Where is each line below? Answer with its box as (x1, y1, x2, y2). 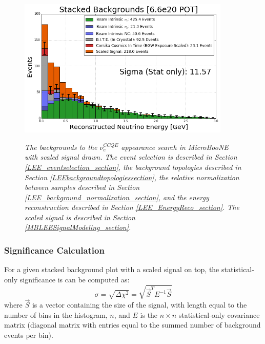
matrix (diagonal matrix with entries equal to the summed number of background (4, 319, 261, 330)
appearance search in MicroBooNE (121, 141, 229, 152)
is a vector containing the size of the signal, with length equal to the (32, 299, 247, 310)
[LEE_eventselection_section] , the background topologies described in (25, 161, 241, 172)
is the (140, 309, 158, 320)
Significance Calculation (4, 243, 105, 256)
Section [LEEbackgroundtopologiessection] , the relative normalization (25, 171, 239, 182)
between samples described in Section (25, 182, 140, 193)
